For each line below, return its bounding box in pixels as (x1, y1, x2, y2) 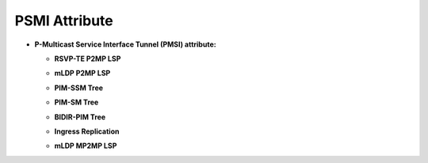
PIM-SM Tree (54, 97, 99, 107)
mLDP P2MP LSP (54, 68, 111, 78)
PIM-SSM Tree (54, 83, 103, 93)
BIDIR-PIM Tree (54, 112, 106, 122)
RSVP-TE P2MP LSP (54, 54, 121, 63)
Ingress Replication (54, 127, 120, 136)
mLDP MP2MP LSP (54, 141, 117, 150)
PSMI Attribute (14, 12, 114, 29)
